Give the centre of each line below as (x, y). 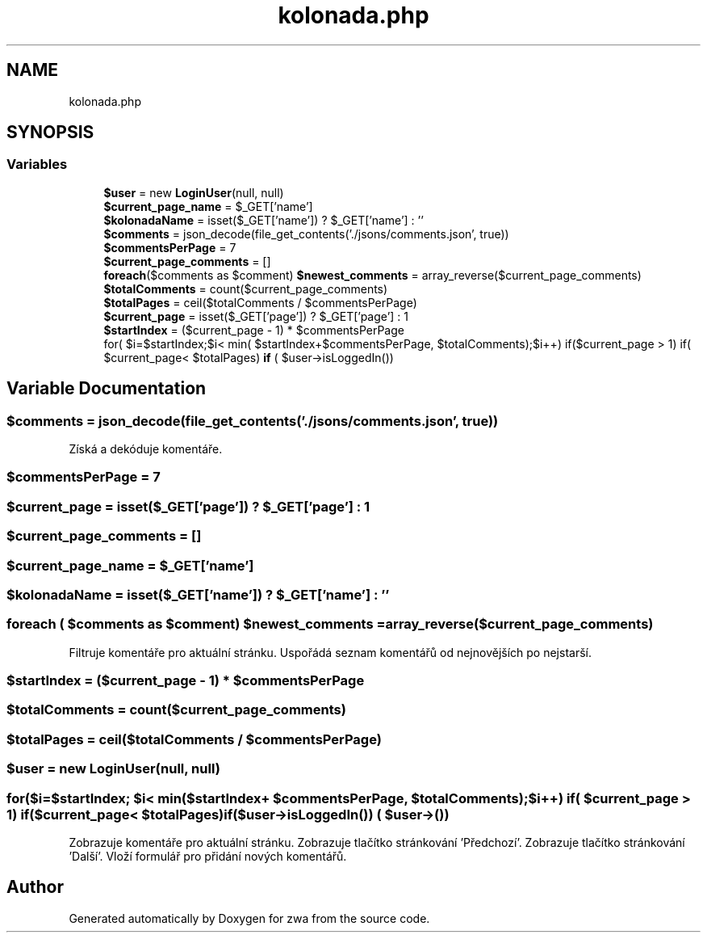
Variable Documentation (107, 389)
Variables (37, 164)
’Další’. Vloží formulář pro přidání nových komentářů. (208, 856)
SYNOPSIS (50, 133)
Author (35, 887)
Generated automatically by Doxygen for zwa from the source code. (249, 918)
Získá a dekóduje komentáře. (146, 449)
